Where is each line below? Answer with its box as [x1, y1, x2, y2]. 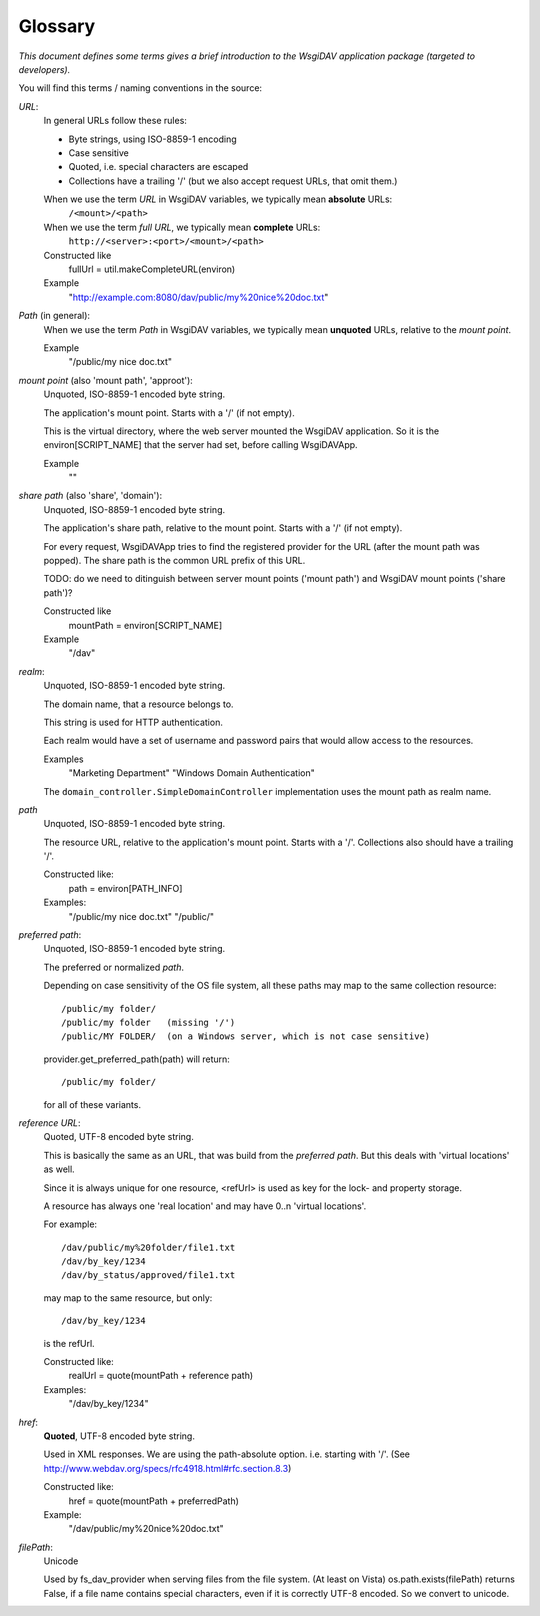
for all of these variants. [43, 1098, 142, 1110]
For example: [43, 1218, 98, 1230]
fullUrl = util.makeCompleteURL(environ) [68, 263, 236, 275]
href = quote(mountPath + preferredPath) [68, 1495, 240, 1507]
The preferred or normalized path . [43, 961, 185, 973]
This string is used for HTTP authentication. [43, 716, 224, 728]
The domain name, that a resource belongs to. [43, 698, 234, 710]
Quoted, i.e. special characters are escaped [68, 161, 249, 173]
